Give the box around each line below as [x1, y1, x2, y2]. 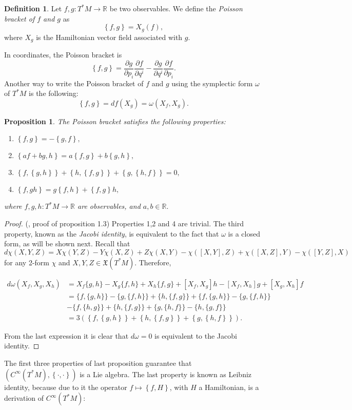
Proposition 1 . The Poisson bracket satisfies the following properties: [4, 115, 226, 126]
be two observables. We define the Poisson [109, 3, 243, 13]
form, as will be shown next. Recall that [4, 238, 130, 249]
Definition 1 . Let [4, 3, 62, 13]
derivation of [4, 393, 44, 403]
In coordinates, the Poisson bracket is [4, 49, 122, 60]
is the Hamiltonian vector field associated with [36, 31, 183, 42]
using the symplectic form [171, 77, 253, 88]
